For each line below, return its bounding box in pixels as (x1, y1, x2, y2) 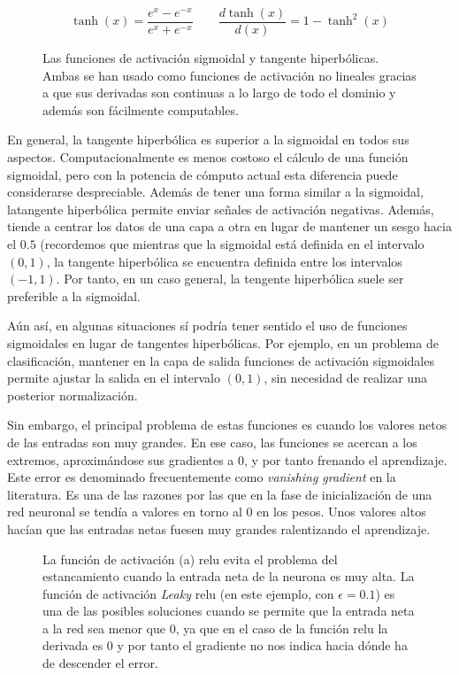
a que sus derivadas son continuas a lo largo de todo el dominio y (42, 83, 396, 102)
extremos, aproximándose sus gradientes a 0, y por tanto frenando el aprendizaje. (7, 450, 448, 469)
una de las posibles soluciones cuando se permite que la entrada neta (42, 601, 415, 620)
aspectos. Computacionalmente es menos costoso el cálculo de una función (7, 148, 409, 167)
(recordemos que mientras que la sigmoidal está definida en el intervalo (40, 235, 425, 252)
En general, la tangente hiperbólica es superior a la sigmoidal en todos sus (7, 130, 409, 149)
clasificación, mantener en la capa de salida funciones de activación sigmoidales (7, 351, 434, 369)
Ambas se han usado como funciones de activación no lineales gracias (42, 66, 417, 84)
